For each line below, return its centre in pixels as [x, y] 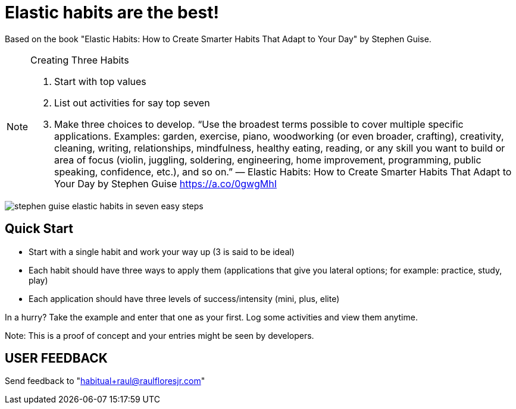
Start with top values [100, 81]
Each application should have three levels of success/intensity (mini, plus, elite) [184, 298]
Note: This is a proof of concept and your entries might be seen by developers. [160, 335]
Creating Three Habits [80, 60]
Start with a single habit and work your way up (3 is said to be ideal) [162, 251]
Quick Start [39, 229]
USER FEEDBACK [56, 358]
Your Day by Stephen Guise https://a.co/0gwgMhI [165, 183]
